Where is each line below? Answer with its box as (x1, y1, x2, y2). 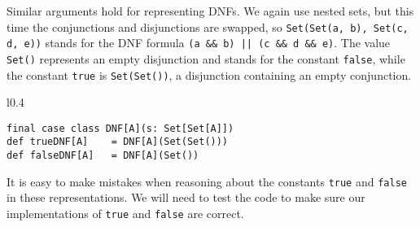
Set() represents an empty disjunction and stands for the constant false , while (7, 50, 405, 67)
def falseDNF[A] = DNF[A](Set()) (7, 150, 199, 162)
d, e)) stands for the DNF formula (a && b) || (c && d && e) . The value (7, 34, 391, 51)
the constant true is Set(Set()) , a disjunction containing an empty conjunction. (7, 66, 412, 83)
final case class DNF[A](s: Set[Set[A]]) (7, 122, 234, 134)
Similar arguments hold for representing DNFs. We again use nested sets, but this (7, 2, 414, 19)
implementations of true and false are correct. (7, 205, 244, 222)
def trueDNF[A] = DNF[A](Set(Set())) (7, 136, 229, 148)
